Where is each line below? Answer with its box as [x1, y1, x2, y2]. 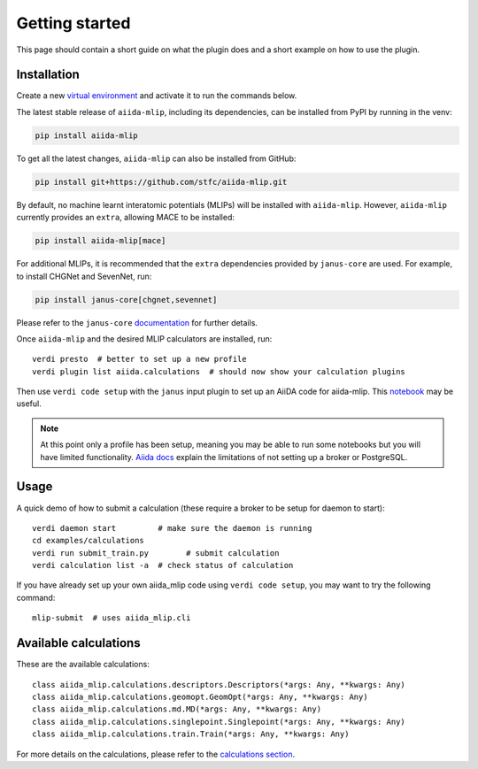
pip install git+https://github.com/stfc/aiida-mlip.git [35, 177, 288, 187]
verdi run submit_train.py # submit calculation [32, 548, 280, 558]
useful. [16, 398, 42, 409]
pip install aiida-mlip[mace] [35, 235, 166, 246]
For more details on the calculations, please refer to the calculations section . [16, 749, 296, 759]
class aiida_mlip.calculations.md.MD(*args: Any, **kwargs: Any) [32, 704, 322, 714]
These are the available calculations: [16, 659, 150, 670]
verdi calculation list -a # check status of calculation [32, 560, 294, 571]
